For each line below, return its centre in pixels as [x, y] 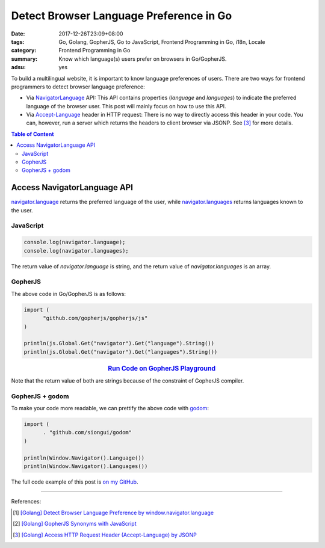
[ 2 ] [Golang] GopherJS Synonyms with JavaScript [75, 524]
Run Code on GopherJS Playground [162, 368]
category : [24, 51]
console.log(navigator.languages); [76, 251]
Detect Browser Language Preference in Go [122, 16]
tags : [18, 42]
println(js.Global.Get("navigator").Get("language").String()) [119, 343]
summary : [24, 59]
